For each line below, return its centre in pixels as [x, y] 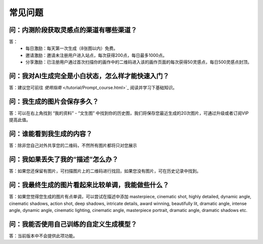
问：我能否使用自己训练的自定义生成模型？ [73, 224]
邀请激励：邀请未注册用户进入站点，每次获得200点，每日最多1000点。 [96, 55]
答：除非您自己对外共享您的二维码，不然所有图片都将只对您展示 [73, 146]
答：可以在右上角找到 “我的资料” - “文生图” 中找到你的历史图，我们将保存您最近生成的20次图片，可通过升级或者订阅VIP [129, 113]
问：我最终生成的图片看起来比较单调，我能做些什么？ [89, 185]
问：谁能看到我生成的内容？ [51, 134]
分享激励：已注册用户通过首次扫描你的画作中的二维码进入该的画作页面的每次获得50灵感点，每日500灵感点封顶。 [139, 62]
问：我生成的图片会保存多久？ [54, 102]
